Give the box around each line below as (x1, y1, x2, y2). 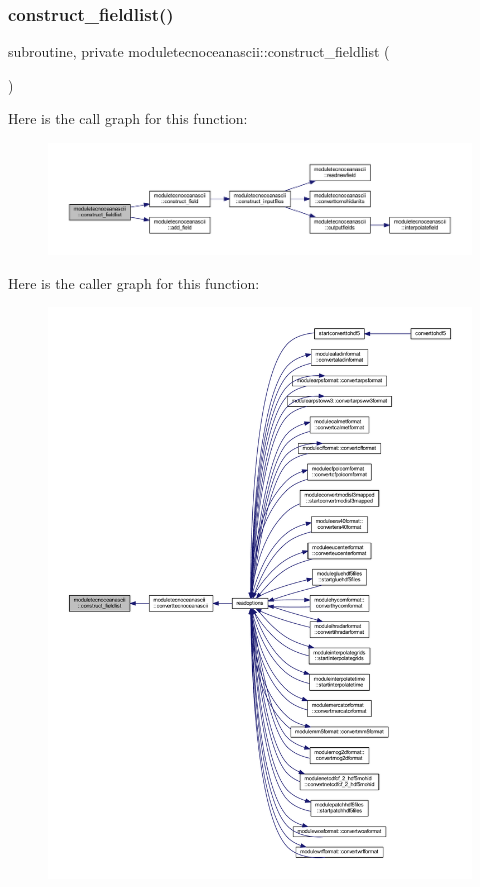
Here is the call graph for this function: (8, 108, 248, 129)
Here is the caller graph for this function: (8, 272, 260, 293)
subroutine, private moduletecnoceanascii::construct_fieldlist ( (8, 41, 390, 62)
